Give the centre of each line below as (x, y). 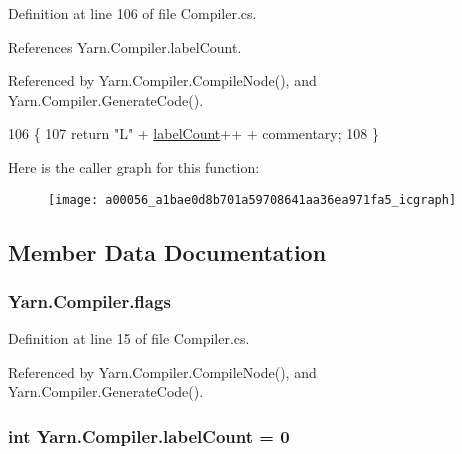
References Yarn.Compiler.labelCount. (125, 46)
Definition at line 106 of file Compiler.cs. (132, 13)
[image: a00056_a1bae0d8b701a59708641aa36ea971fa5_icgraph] (252, 199)
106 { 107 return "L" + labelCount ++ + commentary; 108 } (193, 133)
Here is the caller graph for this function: (134, 166)
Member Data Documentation (167, 251)
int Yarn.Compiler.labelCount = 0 (149, 435)
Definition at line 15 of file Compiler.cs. (129, 338)
